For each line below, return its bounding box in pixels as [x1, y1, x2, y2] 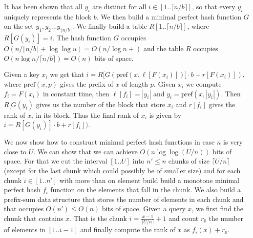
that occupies [4, 203, 44, 214]
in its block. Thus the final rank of [36, 110, 139, 120]
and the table [143, 43, 184, 54]
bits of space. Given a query [102, 203, 186, 214]
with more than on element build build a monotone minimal [59, 175, 240, 185]
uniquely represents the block [4, 11, 92, 21]
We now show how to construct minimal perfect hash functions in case [4, 137, 215, 147]
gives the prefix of [60, 78, 113, 89]
